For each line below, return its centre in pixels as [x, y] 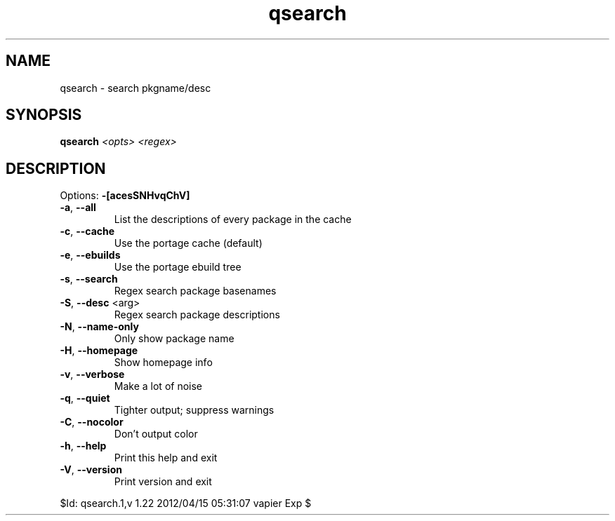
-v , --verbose [92, 374]
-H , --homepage [99, 351]
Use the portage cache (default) [188, 243]
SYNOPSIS [44, 115]
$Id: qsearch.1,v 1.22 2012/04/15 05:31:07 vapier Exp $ [186, 503]
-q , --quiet [85, 398]
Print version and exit [163, 482]
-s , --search [89, 279]
